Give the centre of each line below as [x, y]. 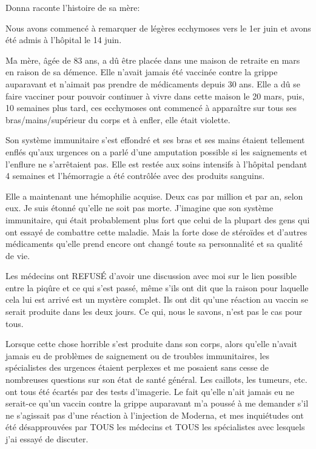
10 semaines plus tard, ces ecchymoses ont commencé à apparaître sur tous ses [151, 108]
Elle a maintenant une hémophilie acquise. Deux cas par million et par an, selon [154, 196]
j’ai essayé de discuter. [47, 439]
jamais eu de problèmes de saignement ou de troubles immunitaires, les [137, 355]
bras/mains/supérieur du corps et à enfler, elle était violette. [118, 119]
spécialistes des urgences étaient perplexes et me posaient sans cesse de [137, 367]
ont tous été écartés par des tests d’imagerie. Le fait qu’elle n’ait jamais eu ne [150, 391]
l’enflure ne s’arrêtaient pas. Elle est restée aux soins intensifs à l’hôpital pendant [156, 164]
